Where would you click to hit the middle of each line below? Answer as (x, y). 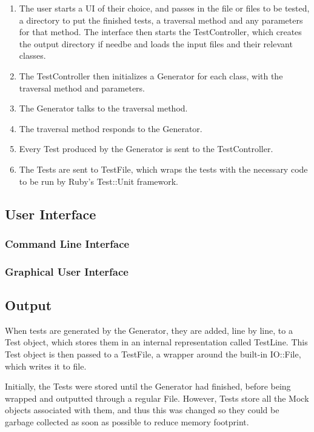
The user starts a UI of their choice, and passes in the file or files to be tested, (164, 8)
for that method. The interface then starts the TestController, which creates (160, 32)
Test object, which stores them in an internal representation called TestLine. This (156, 342)
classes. (32, 55)
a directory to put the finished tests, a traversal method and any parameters (161, 20)
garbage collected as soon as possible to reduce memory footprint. (127, 421)
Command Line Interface (67, 243)
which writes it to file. (46, 366)
